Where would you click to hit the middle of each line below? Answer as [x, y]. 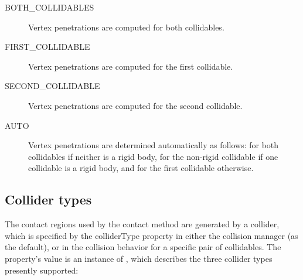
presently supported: [42, 270]
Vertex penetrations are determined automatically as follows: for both [154, 145]
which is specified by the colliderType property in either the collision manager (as [151, 235]
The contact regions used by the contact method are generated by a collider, [142, 224]
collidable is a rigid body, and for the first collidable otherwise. [141, 168]
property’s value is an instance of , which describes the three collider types [139, 258]
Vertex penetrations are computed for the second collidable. [135, 105]
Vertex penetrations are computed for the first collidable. [131, 66]
